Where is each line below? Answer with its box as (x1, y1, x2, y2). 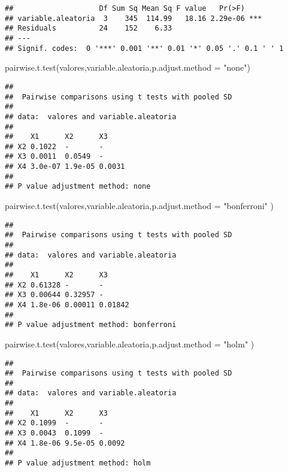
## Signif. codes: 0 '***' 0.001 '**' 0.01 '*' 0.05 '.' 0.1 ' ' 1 (5, 44, 284, 53)
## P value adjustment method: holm (5, 459, 151, 468)
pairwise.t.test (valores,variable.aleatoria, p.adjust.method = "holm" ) (5, 337, 254, 350)
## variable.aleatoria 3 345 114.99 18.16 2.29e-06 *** (5, 14, 262, 23)
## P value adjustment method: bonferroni (5, 320, 177, 329)
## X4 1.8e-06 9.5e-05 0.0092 (5, 438, 125, 447)
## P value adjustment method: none (5, 182, 151, 191)
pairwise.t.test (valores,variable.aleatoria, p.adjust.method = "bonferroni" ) (5, 199, 274, 212)
